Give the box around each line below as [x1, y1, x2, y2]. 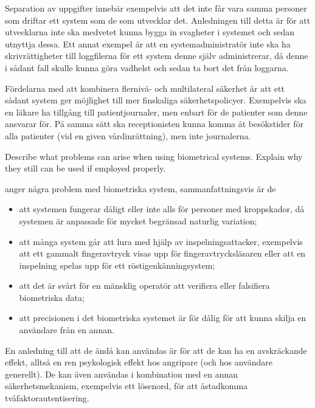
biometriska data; [19, 291, 85, 303]
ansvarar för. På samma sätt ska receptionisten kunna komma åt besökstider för [5, 117, 303, 130]
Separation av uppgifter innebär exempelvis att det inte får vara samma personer [5, 2, 307, 14]
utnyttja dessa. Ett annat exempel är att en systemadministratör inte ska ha [5, 37, 291, 50]
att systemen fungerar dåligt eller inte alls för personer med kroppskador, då [19, 202, 305, 215]
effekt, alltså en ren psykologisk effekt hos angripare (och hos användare [5, 356, 272, 368]
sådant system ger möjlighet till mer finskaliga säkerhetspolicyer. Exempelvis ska [5, 94, 306, 106]
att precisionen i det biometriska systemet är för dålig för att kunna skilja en [19, 311, 306, 324]
